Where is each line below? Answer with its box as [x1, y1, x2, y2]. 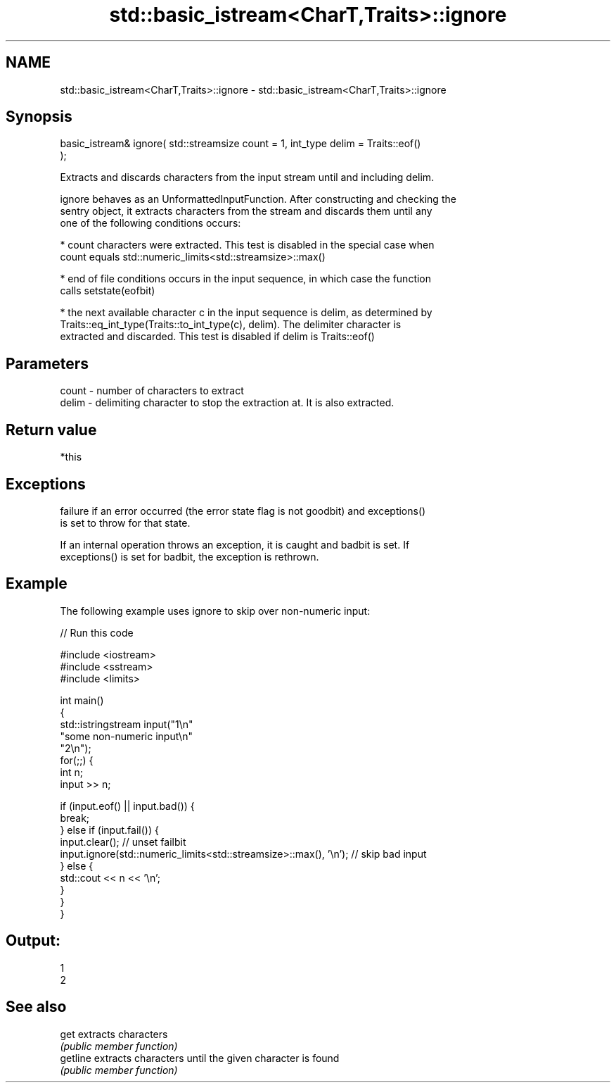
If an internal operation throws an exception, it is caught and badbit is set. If [60, 538, 410, 551]
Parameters [6, 354, 89, 373]
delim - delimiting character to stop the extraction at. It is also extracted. [60, 396, 394, 409]
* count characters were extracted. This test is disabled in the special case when [60, 239, 435, 251]
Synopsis [6, 108, 72, 126]
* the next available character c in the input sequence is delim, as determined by [60, 306, 432, 319]
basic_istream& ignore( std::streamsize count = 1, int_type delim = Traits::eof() [60, 137, 421, 150]
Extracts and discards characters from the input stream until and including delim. [60, 171, 435, 184]
